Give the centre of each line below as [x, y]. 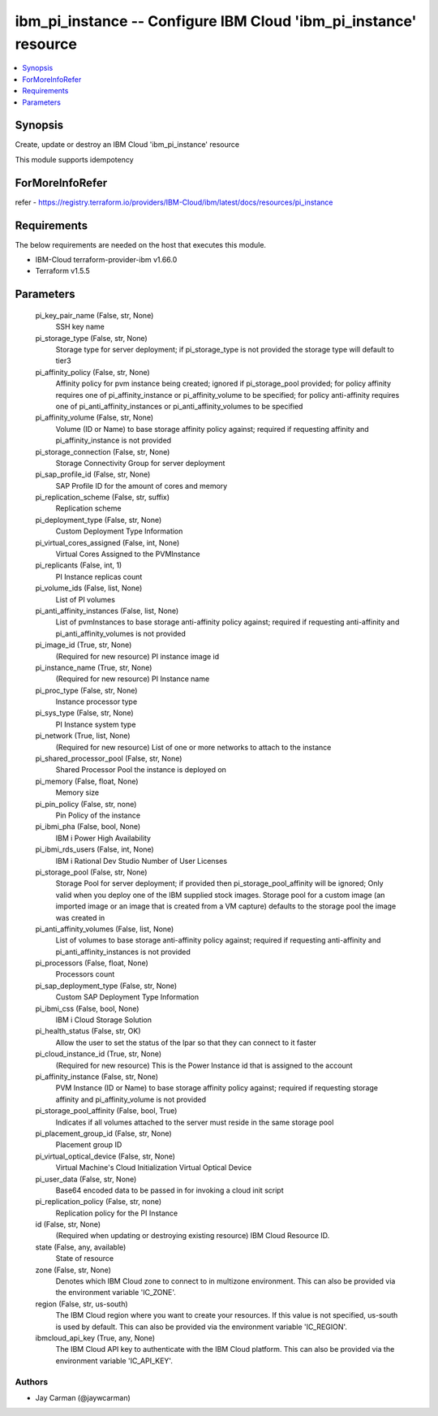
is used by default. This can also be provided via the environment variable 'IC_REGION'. [202, 1327]
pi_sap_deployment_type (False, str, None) [106, 986]
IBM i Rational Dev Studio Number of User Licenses [141, 861]
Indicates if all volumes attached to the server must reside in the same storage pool [195, 1122]
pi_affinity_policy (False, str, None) [92, 372]
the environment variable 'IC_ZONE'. [116, 1293]
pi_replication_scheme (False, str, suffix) [103, 497]
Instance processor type [97, 702]
